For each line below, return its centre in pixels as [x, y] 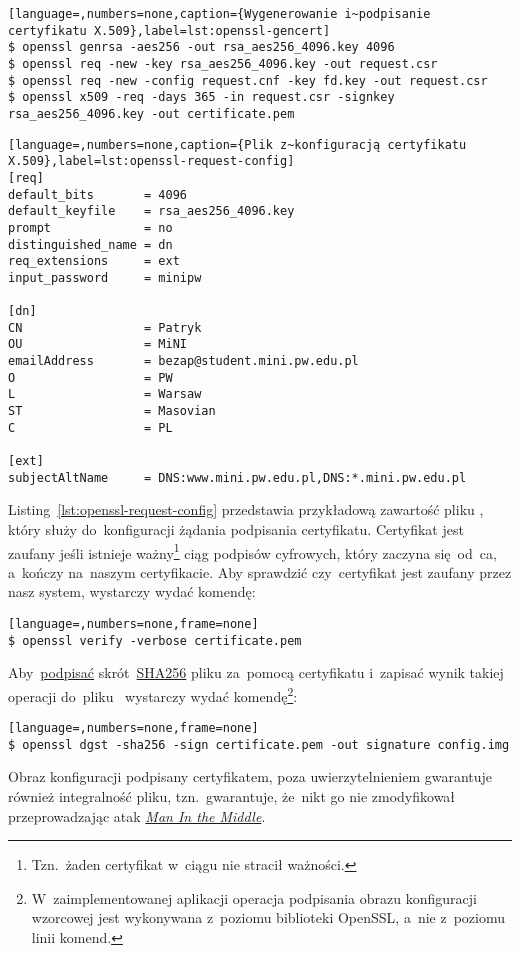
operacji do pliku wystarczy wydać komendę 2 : [153, 694]
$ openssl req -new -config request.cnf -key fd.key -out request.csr [248, 80]
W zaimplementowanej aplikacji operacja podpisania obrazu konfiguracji [254, 897]
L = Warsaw [105, 394]
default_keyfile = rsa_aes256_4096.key [151, 211]
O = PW [90, 377]
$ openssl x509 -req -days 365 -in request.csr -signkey [201, 97]
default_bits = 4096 [97, 194]
